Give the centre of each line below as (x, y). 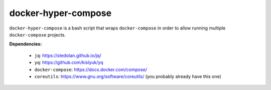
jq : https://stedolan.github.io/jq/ (68, 55)
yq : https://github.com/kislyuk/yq (69, 62)
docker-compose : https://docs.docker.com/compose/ (91, 69)
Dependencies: (26, 44)
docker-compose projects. (38, 34)
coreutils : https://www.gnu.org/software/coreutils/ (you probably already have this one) (128, 76)
